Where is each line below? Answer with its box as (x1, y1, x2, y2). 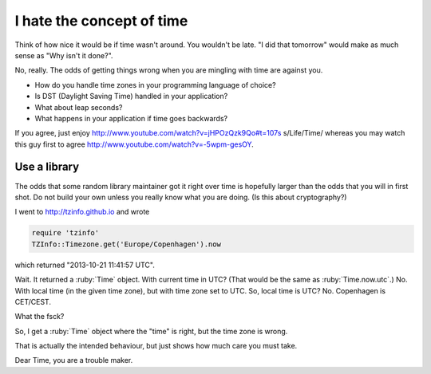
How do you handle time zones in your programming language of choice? (34, 80, 276, 89)
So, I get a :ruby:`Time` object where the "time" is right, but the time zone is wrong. (14, 326, 288, 336)
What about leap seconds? (34, 102, 123, 112)
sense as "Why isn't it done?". (14, 50, 113, 60)
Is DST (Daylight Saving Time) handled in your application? (34, 92, 228, 101)
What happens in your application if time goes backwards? (34, 113, 227, 123)
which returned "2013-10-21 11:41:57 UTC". (14, 260, 155, 270)
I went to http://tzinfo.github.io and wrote (14, 207, 150, 217)
